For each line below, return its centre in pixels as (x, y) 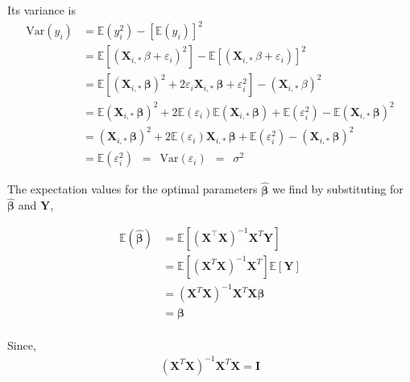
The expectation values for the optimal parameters (133, 189)
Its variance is (41, 10)
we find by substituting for (338, 189)
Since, (22, 345)
